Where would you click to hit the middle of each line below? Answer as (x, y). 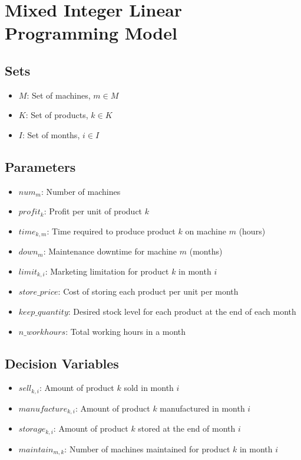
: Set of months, (51, 134)
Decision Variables (62, 363)
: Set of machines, (59, 95)
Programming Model (91, 33)
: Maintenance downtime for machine (110, 251)
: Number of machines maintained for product (147, 448)
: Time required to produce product (111, 231)
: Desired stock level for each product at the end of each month (182, 311)
